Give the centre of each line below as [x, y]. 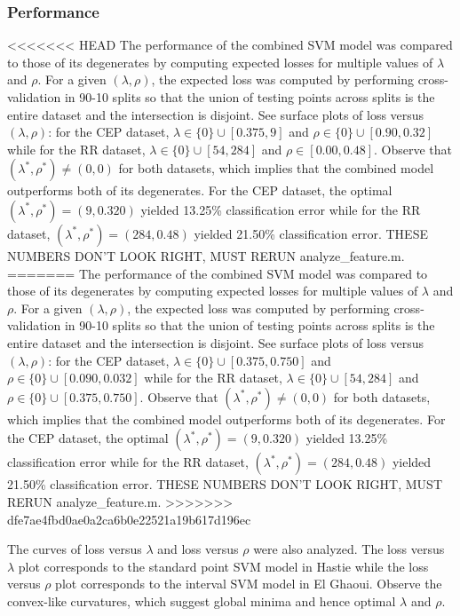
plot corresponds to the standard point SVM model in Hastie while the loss [223, 566]
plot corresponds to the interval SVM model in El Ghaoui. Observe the [249, 584]
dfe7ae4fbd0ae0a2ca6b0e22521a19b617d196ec [129, 519]
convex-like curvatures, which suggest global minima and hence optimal [202, 600]
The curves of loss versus [75, 549]
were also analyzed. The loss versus [349, 549]
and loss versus [198, 549]
